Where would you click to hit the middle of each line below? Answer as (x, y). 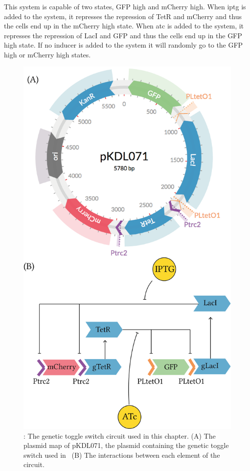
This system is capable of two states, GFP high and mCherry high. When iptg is (125, 6)
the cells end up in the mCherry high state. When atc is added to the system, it (124, 26)
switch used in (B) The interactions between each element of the (122, 455)
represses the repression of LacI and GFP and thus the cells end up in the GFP (123, 35)
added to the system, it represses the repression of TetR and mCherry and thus (123, 16)
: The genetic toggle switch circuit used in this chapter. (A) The (120, 435)
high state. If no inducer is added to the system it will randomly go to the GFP (124, 45)
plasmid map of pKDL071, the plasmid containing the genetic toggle (126, 445)
